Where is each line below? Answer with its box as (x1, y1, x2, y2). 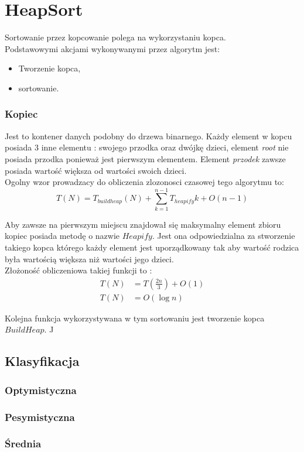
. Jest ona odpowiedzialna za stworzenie (152, 230, 295, 242)
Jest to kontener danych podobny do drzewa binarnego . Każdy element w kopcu (5, 129, 292, 142)
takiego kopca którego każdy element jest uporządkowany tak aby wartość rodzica (5, 241, 299, 253)
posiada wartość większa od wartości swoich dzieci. (5, 164, 187, 176)
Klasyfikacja (5, 352, 80, 370)
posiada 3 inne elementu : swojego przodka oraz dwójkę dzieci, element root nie (5, 141, 289, 153)
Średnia (5, 436, 42, 451)
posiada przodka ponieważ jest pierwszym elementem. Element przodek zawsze (5, 152, 286, 165)
